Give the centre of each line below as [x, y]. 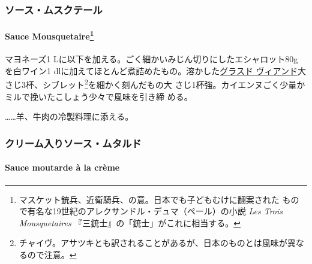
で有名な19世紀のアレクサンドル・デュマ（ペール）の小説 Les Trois [151, 211]
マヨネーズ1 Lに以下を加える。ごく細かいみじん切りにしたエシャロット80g [151, 59]
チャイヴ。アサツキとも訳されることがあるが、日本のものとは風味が [153, 243]
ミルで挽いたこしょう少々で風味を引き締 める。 [99, 96]
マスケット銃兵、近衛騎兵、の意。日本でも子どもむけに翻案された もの [159, 199]
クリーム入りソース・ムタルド [73, 143]
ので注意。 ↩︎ [52, 254]
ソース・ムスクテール [54, 9]
